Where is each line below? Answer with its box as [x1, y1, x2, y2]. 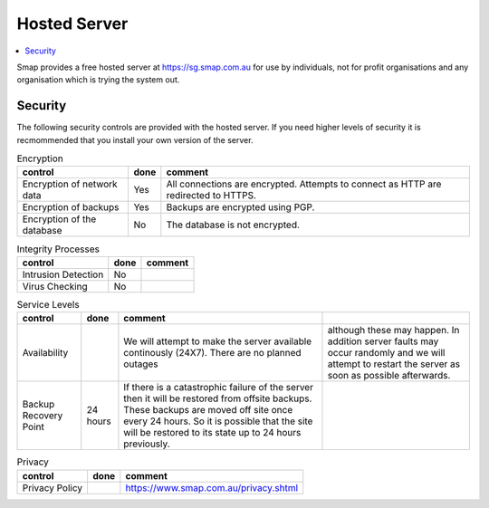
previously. [123, 437, 171, 450]
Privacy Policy [22, 481, 83, 494]
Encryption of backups [22, 201, 120, 214]
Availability [22, 347, 69, 359]
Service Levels [16, 298, 81, 311]
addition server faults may [327, 335, 439, 348]
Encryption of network [22, 177, 118, 190]
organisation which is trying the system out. [16, 74, 180, 85]
